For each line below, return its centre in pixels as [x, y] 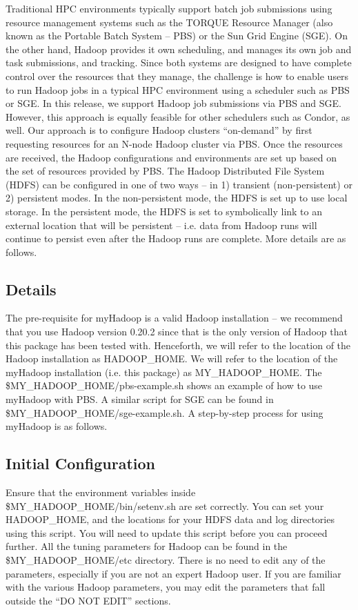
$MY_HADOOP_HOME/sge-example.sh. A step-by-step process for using [165, 412]
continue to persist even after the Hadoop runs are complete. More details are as [176, 238]
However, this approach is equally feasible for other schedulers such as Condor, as [178, 116]
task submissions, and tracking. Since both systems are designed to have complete [179, 62]
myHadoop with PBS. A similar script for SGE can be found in [140, 399]
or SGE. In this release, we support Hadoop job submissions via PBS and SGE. [174, 103]
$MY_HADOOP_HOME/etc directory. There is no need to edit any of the [166, 560]
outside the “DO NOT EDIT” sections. [88, 600]
